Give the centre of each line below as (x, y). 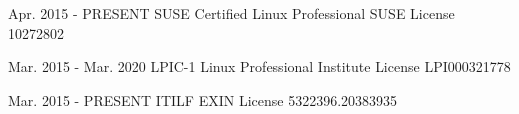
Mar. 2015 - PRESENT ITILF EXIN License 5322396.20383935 (203, 99)
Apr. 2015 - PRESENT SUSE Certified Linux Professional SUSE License (231, 13)
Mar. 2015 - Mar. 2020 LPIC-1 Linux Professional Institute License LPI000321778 (259, 66)
